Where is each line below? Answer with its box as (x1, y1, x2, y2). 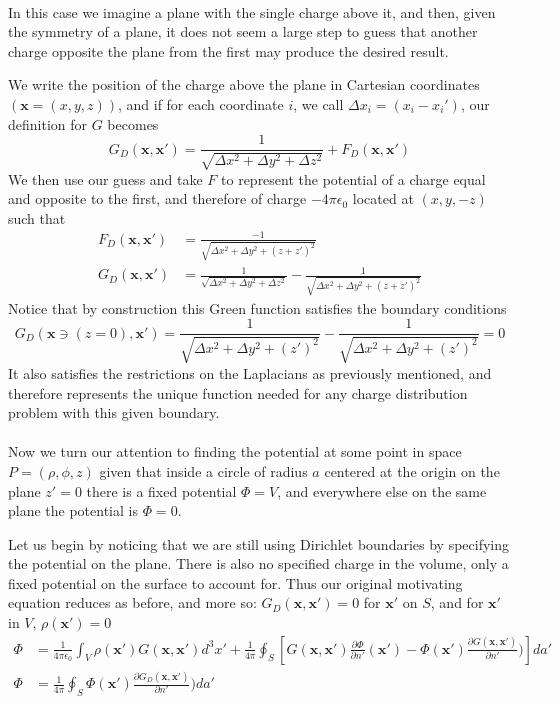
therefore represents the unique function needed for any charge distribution (8, 382, 468, 403)
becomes (107, 113, 159, 134)
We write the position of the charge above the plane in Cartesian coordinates (8, 74, 480, 95)
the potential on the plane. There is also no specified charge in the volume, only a (8, 553, 509, 574)
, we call (293, 93, 344, 114)
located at (352, 188, 414, 209)
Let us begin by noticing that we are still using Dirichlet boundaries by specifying (8, 533, 510, 554)
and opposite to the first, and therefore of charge (8, 188, 307, 209)
